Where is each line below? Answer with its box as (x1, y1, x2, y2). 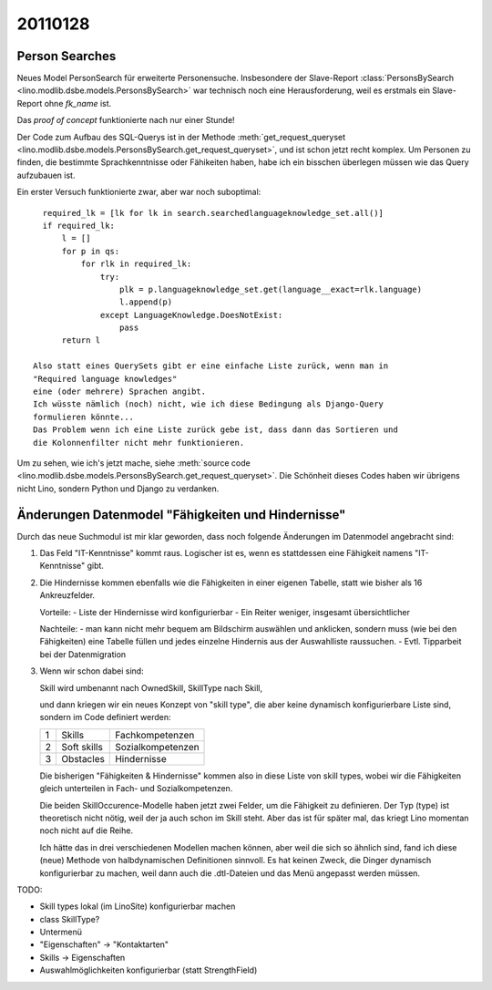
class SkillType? (39, 913, 100, 924)
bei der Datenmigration (39, 648, 127, 660)
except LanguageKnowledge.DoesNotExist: (100, 310, 283, 320)
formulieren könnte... (33, 411, 135, 422)
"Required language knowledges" (33, 374, 178, 384)
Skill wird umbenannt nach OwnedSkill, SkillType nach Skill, (39, 682, 263, 693)
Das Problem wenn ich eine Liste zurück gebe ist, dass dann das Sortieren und (33, 425, 398, 435)
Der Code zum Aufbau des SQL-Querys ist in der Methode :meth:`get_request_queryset (16, 131, 346, 142)
